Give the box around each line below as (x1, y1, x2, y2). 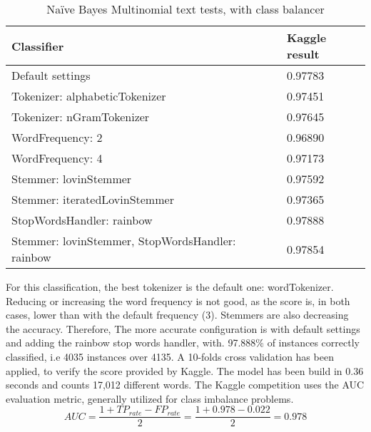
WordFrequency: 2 (11, 129, 103, 145)
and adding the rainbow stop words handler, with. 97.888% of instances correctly (6, 335, 360, 350)
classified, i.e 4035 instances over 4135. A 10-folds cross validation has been (6, 349, 334, 364)
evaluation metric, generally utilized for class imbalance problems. (6, 391, 294, 406)
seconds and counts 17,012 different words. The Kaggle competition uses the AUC (6, 377, 365, 392)
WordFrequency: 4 (11, 150, 103, 166)
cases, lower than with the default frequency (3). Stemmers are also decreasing (6, 307, 349, 322)
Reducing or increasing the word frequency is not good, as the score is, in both (6, 293, 350, 308)
